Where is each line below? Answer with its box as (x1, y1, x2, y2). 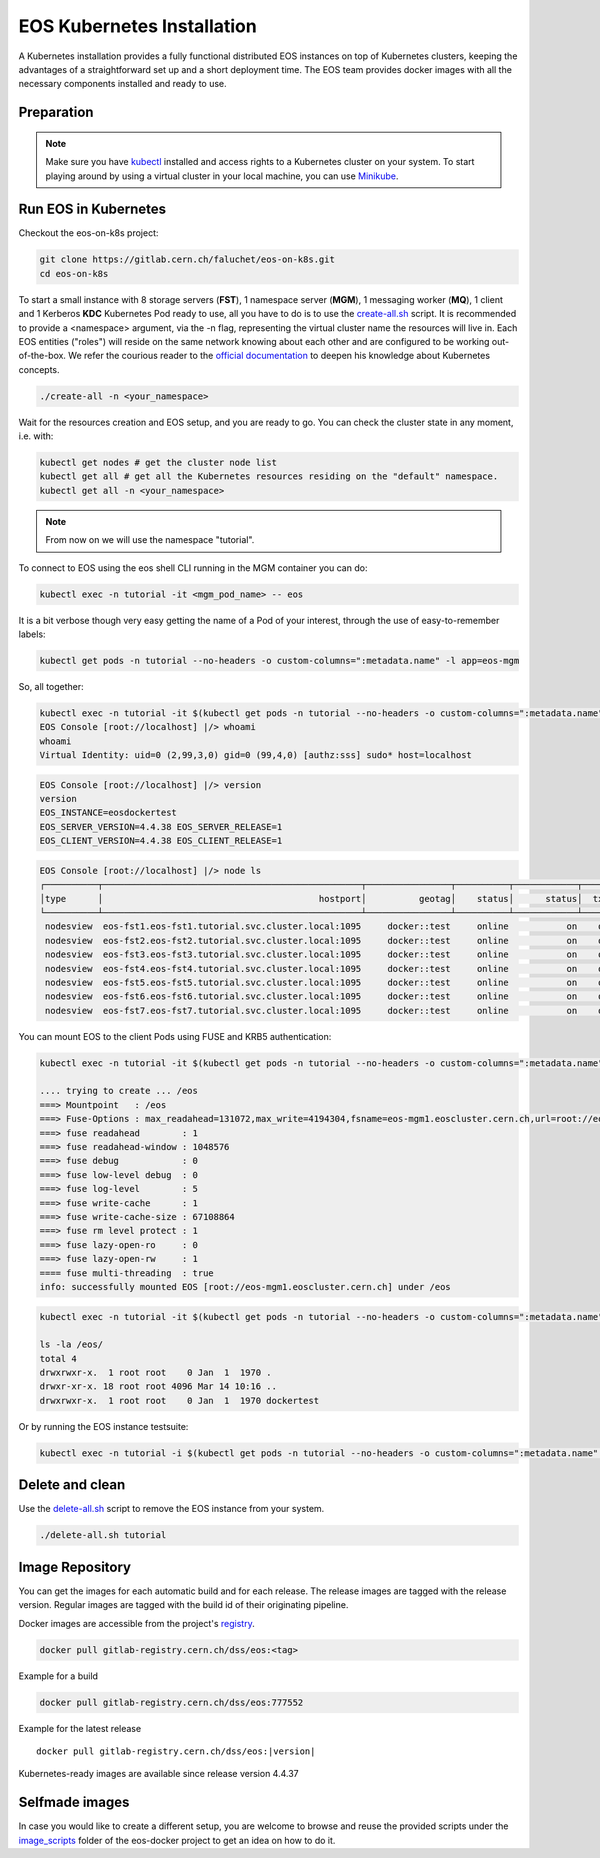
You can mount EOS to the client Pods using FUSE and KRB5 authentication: (18, 1030, 332, 1042)
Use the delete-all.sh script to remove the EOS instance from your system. (18, 1503, 325, 1515)
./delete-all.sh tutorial (39, 1530, 167, 1541)
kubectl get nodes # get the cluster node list (39, 457, 277, 469)
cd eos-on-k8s (39, 268, 109, 279)
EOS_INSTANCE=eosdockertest (39, 807, 177, 819)
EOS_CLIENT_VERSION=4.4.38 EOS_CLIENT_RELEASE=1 (39, 835, 283, 847)
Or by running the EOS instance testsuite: (18, 1420, 189, 1432)
